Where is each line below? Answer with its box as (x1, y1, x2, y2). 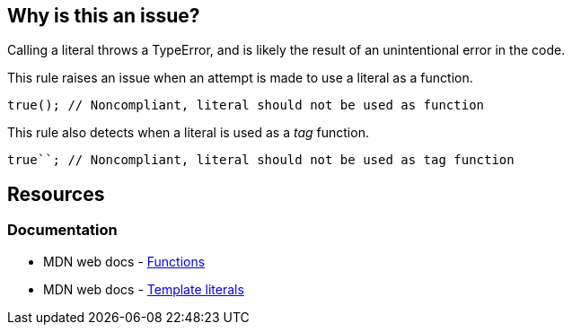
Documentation (7, 221, 118, 240)
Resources (7, 182, 105, 205)
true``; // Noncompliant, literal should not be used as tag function (7, 153, 515, 168)
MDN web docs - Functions (43, 253, 206, 269)
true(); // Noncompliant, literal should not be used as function (7, 98, 485, 113)
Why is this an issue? (7, 4, 200, 27)
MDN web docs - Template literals (43, 281, 244, 297)
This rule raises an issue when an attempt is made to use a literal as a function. (7, 70, 473, 86)
